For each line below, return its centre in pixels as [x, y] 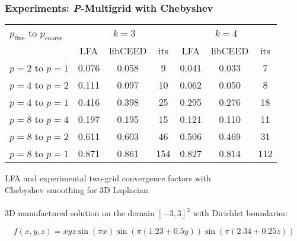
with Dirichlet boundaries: [240, 213]
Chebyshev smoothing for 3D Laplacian [76, 190]
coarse [54, 38]
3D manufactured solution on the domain [80, 213]
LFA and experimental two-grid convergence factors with [108, 178]
